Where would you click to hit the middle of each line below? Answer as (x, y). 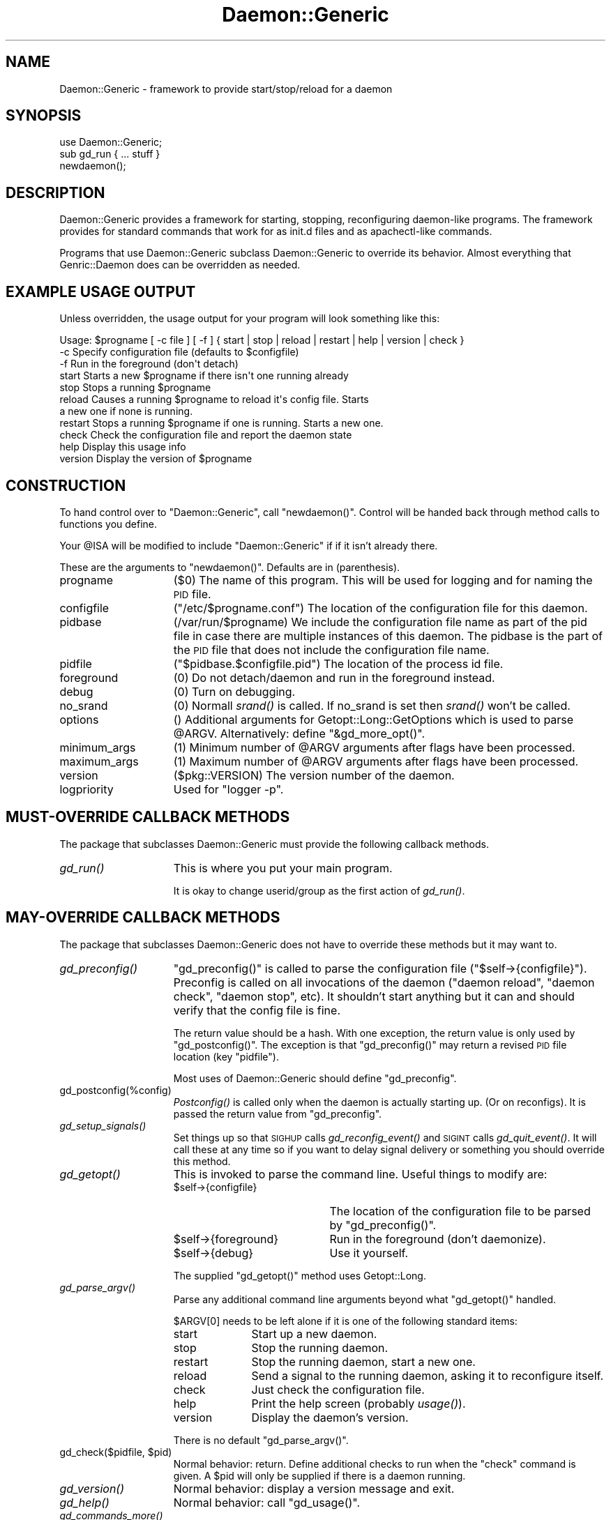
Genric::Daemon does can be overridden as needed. (180, 265)
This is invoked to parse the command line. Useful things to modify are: (360, 1174)
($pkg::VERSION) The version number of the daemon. (314, 775)
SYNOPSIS (44, 116)
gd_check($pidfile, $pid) (116, 1452)
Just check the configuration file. (338, 1389)
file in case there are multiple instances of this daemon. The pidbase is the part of (388, 636)
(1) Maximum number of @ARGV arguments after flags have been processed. (376, 761)
